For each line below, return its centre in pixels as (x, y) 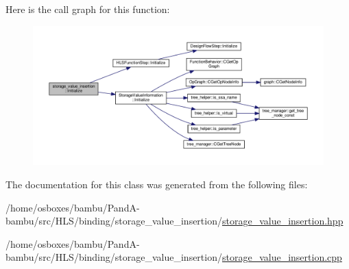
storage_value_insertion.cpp (282, 257)
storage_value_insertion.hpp (282, 221)
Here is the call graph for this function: (88, 9)
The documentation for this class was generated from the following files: (157, 184)
